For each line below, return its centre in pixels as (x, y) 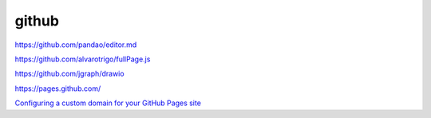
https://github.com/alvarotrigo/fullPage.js (83, 59)
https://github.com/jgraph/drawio (69, 74)
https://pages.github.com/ (58, 88)
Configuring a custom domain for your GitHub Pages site (108, 103)
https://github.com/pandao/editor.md (76, 45)
